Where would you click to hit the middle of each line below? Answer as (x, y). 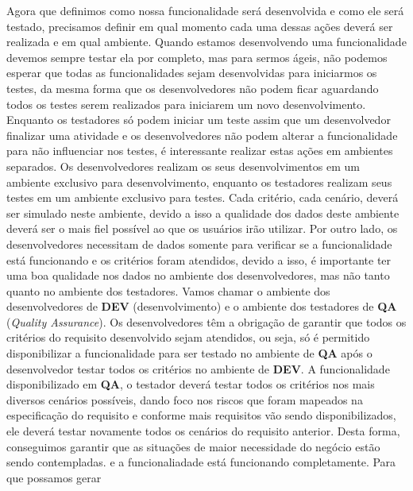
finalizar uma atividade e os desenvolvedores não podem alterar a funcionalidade (202, 135)
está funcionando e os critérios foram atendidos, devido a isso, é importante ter (199, 259)
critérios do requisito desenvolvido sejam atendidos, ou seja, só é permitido (188, 337)
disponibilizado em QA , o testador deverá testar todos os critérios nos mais (191, 384)
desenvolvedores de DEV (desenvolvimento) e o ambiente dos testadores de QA (202, 306)
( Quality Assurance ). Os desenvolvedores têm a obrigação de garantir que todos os (206, 321)
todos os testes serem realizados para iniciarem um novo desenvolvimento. (186, 104)
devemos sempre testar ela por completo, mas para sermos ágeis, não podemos (197, 57)
